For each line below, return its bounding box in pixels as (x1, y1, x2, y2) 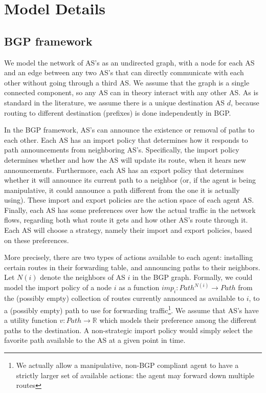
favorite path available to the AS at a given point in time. (4, 335, 186, 345)
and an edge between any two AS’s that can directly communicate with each (4, 67, 244, 78)
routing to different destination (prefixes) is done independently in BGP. (4, 107, 231, 118)
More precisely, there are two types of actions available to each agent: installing (4, 252, 253, 263)
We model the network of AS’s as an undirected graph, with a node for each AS (4, 57, 255, 68)
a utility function (4, 315, 57, 325)
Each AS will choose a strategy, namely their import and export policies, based (4, 225, 252, 235)
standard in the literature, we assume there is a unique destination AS (4, 97, 225, 107)
